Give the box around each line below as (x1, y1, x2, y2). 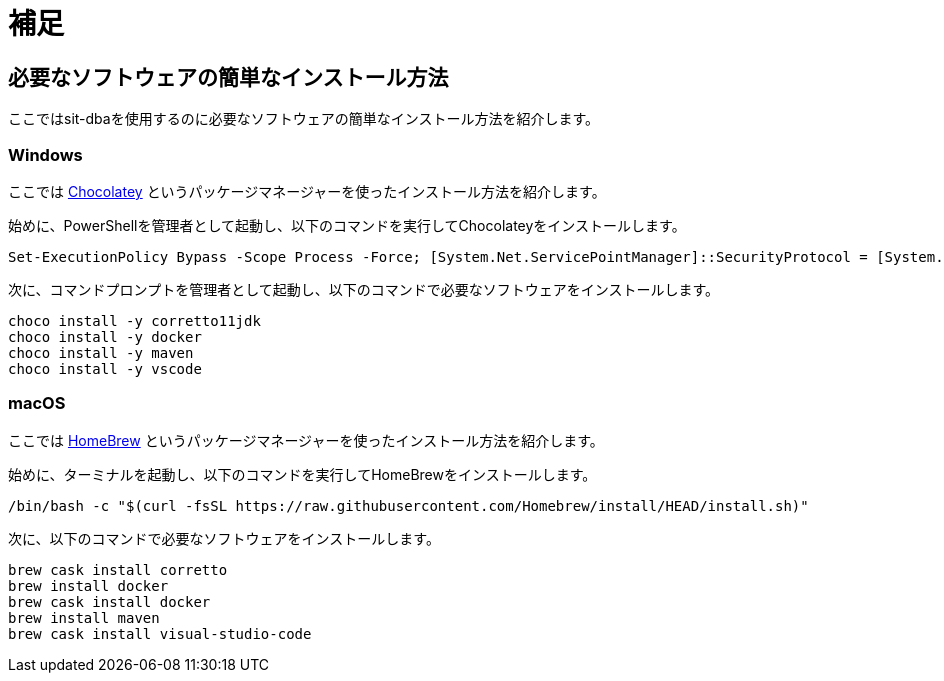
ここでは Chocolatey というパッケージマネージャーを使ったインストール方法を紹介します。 (8, 182, 606, 200)
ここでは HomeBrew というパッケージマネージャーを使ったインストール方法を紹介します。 (8, 431, 604, 449)
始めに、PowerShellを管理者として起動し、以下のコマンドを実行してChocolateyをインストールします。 (8, 216, 686, 234)
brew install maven (8, 609, 160, 626)
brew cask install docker (8, 593, 211, 610)
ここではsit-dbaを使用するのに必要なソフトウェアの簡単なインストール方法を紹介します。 (8, 110, 599, 128)
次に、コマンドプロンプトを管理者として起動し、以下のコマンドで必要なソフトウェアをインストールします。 (8, 280, 720, 298)
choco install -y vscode (8, 360, 202, 377)
